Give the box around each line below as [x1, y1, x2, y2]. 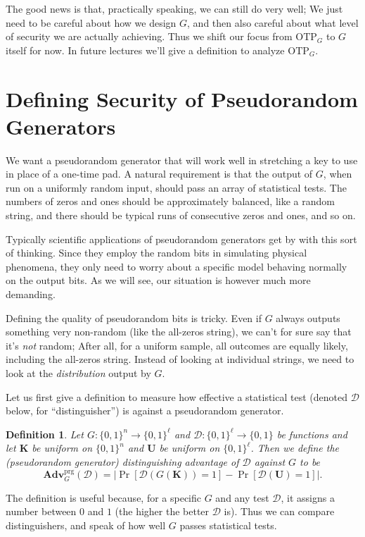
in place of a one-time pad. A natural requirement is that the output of [6, 166, 313, 181]
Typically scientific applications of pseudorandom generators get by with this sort [6, 231, 357, 246]
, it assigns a [281, 490, 335, 505]
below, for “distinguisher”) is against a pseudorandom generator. [6, 403, 284, 418]
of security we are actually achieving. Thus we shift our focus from [6, 29, 293, 44]
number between [6, 504, 77, 519]
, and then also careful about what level [187, 15, 359, 30]
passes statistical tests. [179, 517, 277, 532]
